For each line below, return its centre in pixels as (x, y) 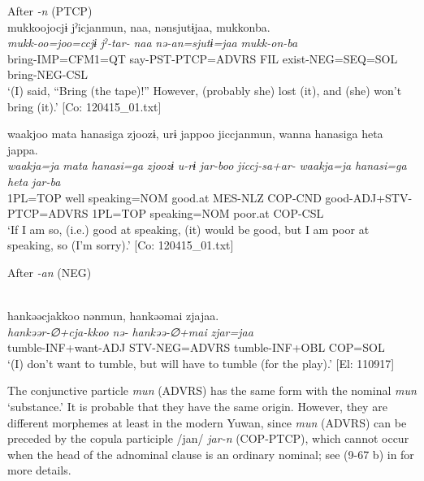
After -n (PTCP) (50, 11)
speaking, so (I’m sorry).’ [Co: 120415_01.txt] (121, 245)
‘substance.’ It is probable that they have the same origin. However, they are (197, 407)
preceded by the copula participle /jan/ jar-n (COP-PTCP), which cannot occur (208, 438)
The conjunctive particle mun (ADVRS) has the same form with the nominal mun (212, 390)
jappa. (23, 149)
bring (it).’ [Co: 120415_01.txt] (84, 106)
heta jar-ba (34, 181)
